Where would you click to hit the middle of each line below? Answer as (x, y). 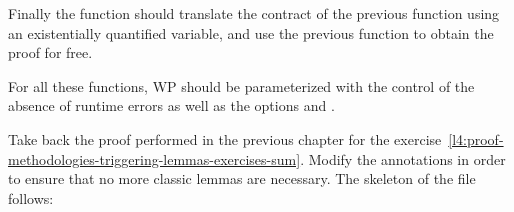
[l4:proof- (476, 138)
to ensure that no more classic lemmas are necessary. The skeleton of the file (242, 178)
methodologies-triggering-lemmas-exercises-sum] (154, 158)
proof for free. (50, 52)
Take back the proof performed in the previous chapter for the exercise (225, 138)
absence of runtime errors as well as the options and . (171, 105)
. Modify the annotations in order (403, 158)
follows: (31, 197)
